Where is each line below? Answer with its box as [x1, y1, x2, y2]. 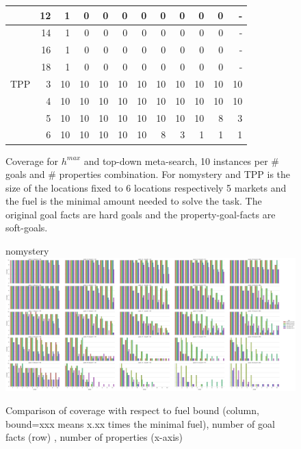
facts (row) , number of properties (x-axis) [5, 430, 183, 444]
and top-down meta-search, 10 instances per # [83, 153, 279, 168]
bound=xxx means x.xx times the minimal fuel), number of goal [5, 416, 275, 431]
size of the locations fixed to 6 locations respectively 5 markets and [5, 180, 287, 194]
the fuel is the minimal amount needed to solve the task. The [5, 194, 262, 208]
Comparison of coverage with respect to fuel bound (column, [5, 403, 259, 418]
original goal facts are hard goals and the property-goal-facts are [5, 207, 276, 221]
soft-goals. [5, 220, 48, 235]
